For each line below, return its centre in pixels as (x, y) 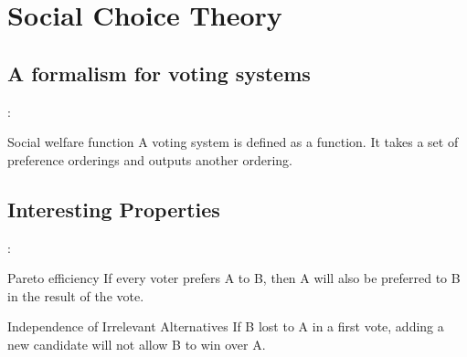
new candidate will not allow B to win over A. (137, 344)
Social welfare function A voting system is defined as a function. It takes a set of (233, 142)
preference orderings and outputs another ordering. (150, 159)
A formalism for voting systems (159, 73)
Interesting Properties (114, 209)
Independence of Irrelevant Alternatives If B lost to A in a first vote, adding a (226, 326)
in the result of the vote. (76, 295)
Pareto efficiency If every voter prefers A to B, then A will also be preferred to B (234, 278)
